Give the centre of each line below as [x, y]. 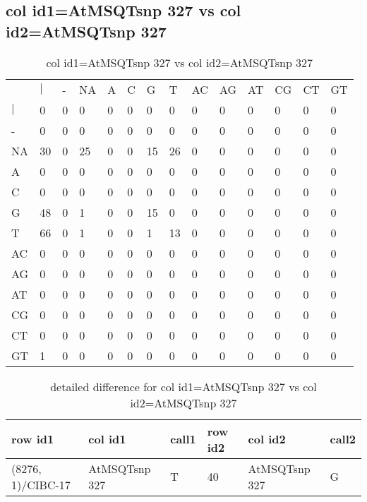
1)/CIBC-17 [41, 484]
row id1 [33, 439]
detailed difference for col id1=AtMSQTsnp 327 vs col [183, 386]
